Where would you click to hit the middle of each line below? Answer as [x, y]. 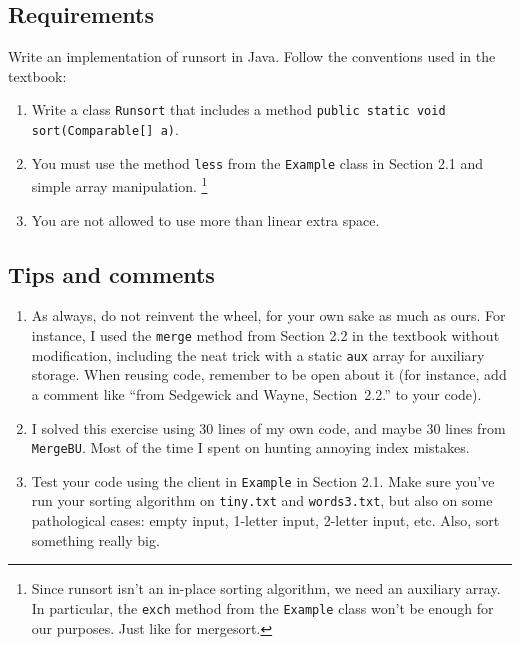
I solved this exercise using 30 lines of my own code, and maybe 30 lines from [268, 427]
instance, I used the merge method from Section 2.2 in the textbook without [265, 335]
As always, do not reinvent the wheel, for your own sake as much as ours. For [268, 315]
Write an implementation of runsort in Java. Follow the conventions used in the [252, 56]
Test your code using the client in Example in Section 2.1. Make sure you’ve [263, 480]
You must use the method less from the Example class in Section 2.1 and [257, 162]
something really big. [95, 539]
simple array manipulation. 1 [119, 185]
